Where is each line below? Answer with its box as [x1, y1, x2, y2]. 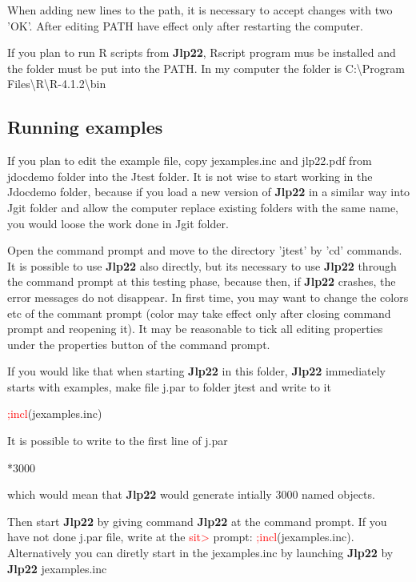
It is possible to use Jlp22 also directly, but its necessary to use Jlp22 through [7, 257, 397, 274]
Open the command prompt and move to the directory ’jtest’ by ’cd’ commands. [7, 242, 402, 259]
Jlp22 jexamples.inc [7, 560, 107, 576]
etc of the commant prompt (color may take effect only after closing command [7, 304, 391, 321]
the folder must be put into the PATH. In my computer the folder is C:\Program [7, 59, 405, 76]
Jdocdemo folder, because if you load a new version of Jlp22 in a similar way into [7, 183, 410, 200]
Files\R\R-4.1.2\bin [7, 75, 106, 92]
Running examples [7, 114, 163, 139]
